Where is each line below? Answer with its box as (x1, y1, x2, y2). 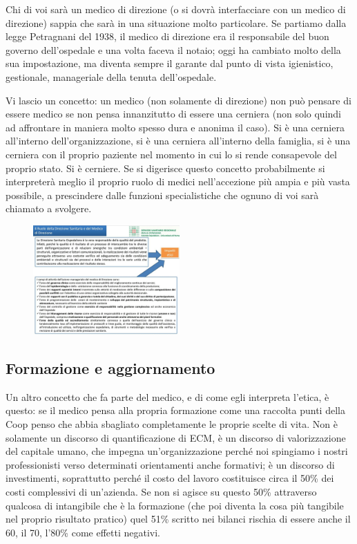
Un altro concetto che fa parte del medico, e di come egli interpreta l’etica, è (6, 389, 329, 404)
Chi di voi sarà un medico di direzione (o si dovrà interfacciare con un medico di (6, 2, 346, 16)
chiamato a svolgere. (6, 201, 92, 216)
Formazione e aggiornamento (6, 357, 215, 379)
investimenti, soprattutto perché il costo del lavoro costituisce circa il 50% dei (6, 471, 334, 485)
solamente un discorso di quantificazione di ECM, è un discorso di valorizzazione (6, 430, 346, 444)
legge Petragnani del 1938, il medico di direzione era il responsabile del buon (6, 29, 329, 44)
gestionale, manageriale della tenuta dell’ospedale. (6, 69, 217, 84)
